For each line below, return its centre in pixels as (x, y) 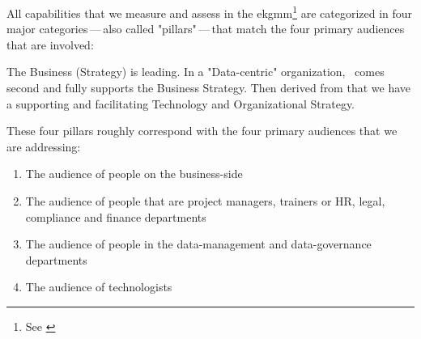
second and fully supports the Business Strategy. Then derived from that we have (208, 88)
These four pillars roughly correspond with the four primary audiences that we (202, 131)
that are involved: (50, 44)
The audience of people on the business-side (134, 174)
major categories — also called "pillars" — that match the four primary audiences (206, 29)
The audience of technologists (99, 287)
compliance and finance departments (116, 216)
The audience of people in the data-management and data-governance (198, 244)
